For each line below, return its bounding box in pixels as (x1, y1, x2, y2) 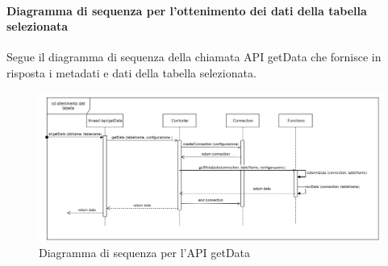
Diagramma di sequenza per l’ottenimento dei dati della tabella (6, 2, 367, 19)
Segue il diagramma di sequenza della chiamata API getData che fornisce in (6, 48, 382, 65)
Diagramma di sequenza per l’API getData (39, 244, 251, 261)
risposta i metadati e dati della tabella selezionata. (6, 64, 257, 81)
